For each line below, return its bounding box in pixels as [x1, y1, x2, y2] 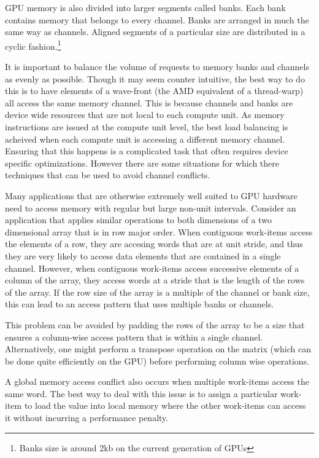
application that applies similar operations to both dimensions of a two [5, 213, 272, 226]
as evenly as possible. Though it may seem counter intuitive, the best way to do [5, 72, 305, 85]
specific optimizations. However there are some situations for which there [5, 156, 279, 169]
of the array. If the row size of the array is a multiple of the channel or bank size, [5, 285, 310, 298]
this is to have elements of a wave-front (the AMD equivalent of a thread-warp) [5, 84, 304, 97]
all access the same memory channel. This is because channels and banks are [5, 96, 293, 109]
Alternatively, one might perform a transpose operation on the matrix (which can [5, 342, 311, 355]
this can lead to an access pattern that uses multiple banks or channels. [5, 298, 274, 310]
